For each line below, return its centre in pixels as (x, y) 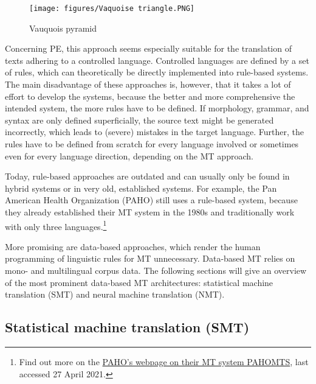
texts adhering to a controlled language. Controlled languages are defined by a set (157, 60)
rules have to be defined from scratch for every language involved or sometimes (152, 144)
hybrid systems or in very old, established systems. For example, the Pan (141, 188)
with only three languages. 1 (56, 225)
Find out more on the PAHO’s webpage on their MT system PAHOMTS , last (164, 361)
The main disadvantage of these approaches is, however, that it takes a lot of (148, 84)
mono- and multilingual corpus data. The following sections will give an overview (156, 270)
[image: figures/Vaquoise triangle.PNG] (112, 9)
